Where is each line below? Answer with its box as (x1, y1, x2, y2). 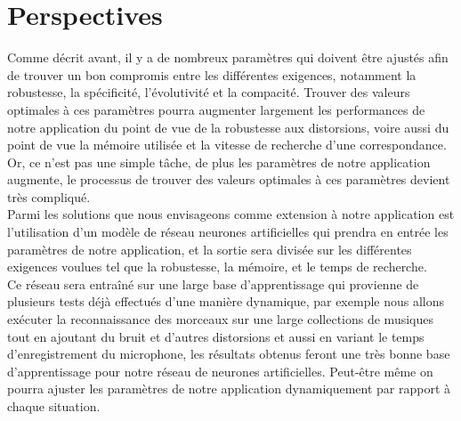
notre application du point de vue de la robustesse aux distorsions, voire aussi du (7, 117, 449, 136)
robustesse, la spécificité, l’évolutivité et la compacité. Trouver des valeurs (7, 83, 410, 101)
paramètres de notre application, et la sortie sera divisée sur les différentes (7, 239, 412, 258)
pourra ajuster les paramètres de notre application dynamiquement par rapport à (7, 379, 451, 398)
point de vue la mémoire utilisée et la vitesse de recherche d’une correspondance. (7, 135, 447, 154)
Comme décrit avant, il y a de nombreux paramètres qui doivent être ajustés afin (7, 48, 449, 67)
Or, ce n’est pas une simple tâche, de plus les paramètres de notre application (7, 152, 431, 171)
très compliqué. (7, 187, 91, 206)
